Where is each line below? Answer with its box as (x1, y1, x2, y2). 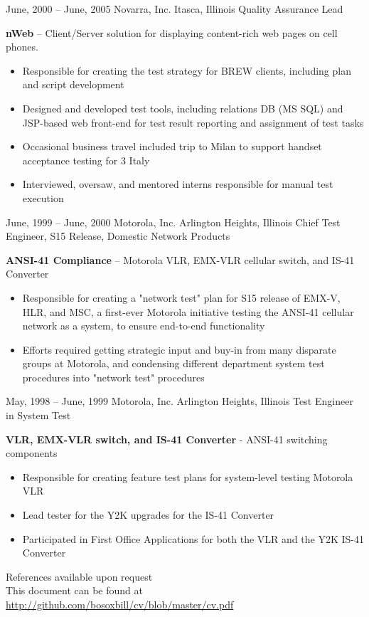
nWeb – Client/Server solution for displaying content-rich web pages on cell (6, 25, 338, 40)
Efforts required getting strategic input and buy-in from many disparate (22, 342, 336, 357)
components (6, 445, 58, 460)
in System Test (6, 408, 71, 423)
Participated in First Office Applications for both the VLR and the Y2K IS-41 (22, 531, 364, 546)
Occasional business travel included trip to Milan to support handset (22, 139, 322, 154)
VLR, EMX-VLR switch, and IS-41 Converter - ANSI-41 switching (6, 431, 328, 446)
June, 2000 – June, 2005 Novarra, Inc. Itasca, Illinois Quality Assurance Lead (6, 1, 343, 16)
